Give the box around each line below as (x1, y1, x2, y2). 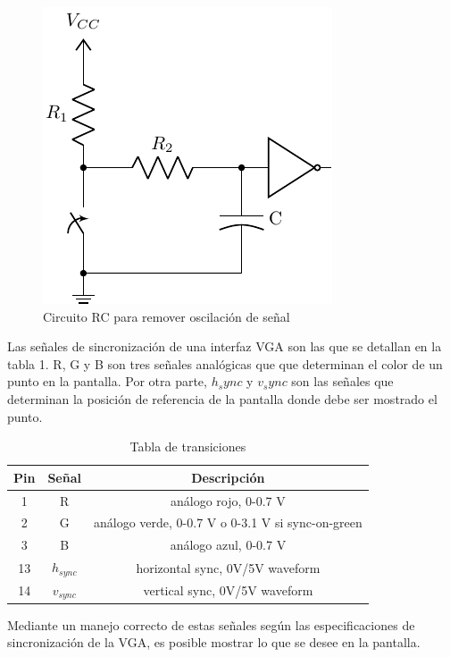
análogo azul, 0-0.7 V (170, 535, 287, 554)
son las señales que (291, 372, 394, 391)
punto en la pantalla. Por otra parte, (7, 372, 207, 391)
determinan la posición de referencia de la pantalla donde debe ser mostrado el (7, 389, 437, 408)
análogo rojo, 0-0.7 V (171, 491, 286, 510)
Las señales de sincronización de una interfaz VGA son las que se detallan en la (7, 337, 442, 356)
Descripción (191, 467, 265, 486)
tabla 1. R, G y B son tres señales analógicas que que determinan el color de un (7, 354, 443, 373)
